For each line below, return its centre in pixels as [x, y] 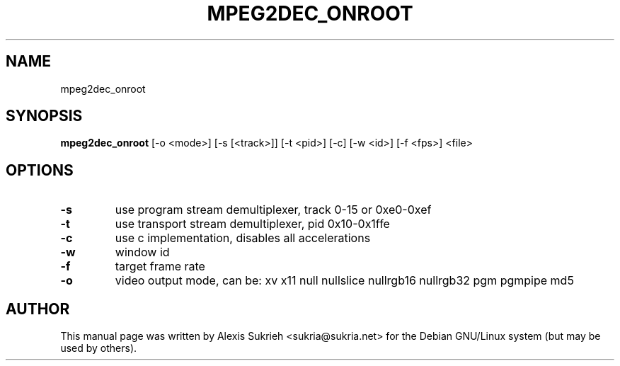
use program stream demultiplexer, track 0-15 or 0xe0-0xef [273, 210]
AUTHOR [38, 309]
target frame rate [160, 267]
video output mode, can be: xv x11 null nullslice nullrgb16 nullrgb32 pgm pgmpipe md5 [344, 281]
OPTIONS [40, 170]
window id [142, 252]
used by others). [99, 348]
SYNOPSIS [44, 116]
